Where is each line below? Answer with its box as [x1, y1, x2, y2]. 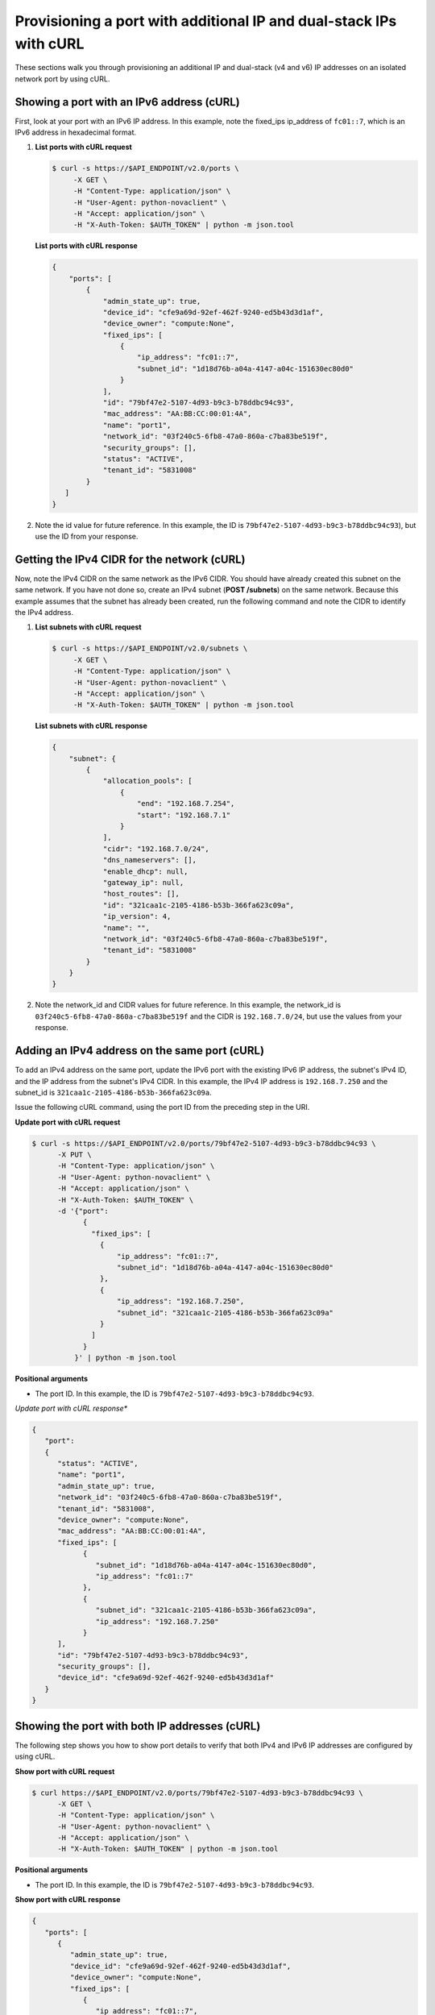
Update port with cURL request [14, 1117, 121, 1127]
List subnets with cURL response [35, 721, 148, 731]
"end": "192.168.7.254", [137, 799, 235, 808]
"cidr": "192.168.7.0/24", [102, 844, 209, 854]
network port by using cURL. [14, 73, 110, 84]
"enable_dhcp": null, [102, 866, 188, 876]
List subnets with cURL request [35, 622, 142, 632]
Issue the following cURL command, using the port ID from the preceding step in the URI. [14, 1103, 310, 1112]
